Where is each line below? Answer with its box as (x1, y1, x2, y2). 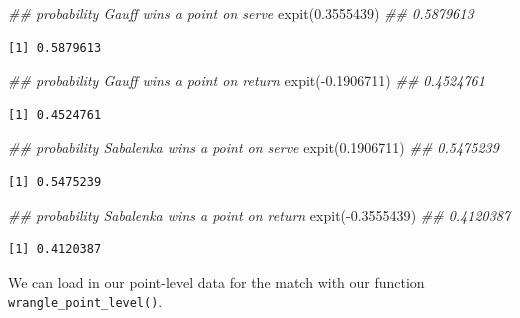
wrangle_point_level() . (8, 291, 163, 312)
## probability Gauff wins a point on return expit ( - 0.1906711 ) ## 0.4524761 (8, 70, 485, 91)
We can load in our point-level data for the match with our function (8, 271, 425, 292)
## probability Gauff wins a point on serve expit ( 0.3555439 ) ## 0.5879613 (8, 3, 474, 23)
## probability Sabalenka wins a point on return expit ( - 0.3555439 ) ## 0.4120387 (8, 204, 511, 225)
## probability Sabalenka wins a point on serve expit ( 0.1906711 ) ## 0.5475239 (8, 137, 499, 158)
